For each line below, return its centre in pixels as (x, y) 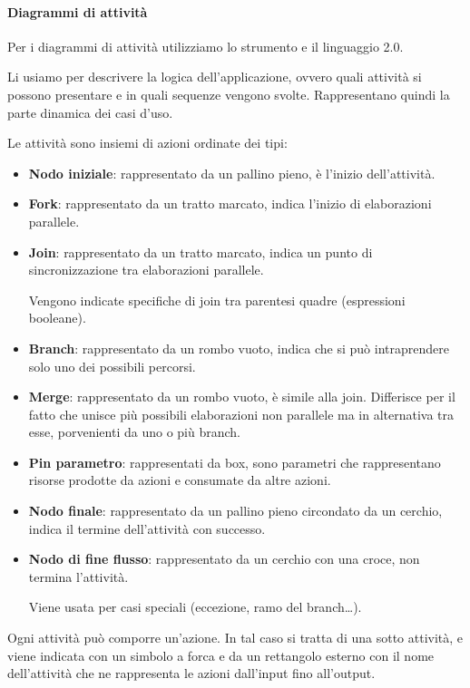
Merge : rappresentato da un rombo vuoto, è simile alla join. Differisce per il (242, 397)
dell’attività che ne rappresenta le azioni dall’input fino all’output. (191, 673)
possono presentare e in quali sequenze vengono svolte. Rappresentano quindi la (229, 94)
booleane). (57, 318)
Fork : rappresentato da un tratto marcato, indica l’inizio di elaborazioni (230, 203)
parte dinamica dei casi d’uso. (90, 112)
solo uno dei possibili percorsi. (112, 366)
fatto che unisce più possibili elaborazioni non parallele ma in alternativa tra (241, 414)
